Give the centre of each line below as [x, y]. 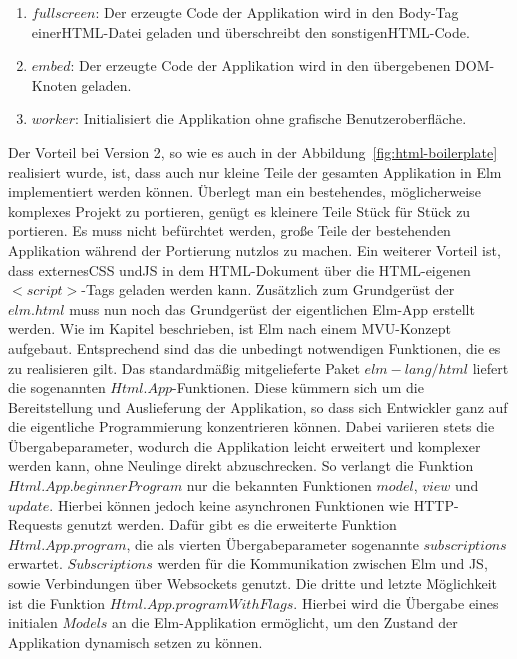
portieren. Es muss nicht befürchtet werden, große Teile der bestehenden [229, 230]
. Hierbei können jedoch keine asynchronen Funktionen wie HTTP [251, 504]
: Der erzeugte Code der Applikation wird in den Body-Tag [277, 12]
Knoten [54, 84]
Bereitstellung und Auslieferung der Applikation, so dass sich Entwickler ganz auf [258, 406]
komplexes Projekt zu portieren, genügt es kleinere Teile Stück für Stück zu [239, 210]
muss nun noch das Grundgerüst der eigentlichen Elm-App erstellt [272, 308]
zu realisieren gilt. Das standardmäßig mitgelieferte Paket [184, 367]
